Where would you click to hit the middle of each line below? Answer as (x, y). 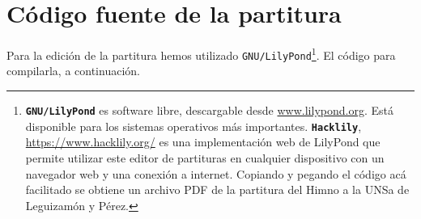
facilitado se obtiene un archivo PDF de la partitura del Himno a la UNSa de (217, 190)
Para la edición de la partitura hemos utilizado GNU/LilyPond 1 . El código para (201, 54)
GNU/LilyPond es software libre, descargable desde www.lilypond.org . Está (209, 110)
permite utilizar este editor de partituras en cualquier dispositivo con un (205, 157)
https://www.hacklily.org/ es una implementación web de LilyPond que (203, 142)
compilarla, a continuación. (73, 71)
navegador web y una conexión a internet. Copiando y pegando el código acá (216, 173)
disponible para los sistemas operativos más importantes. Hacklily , (193, 126)
